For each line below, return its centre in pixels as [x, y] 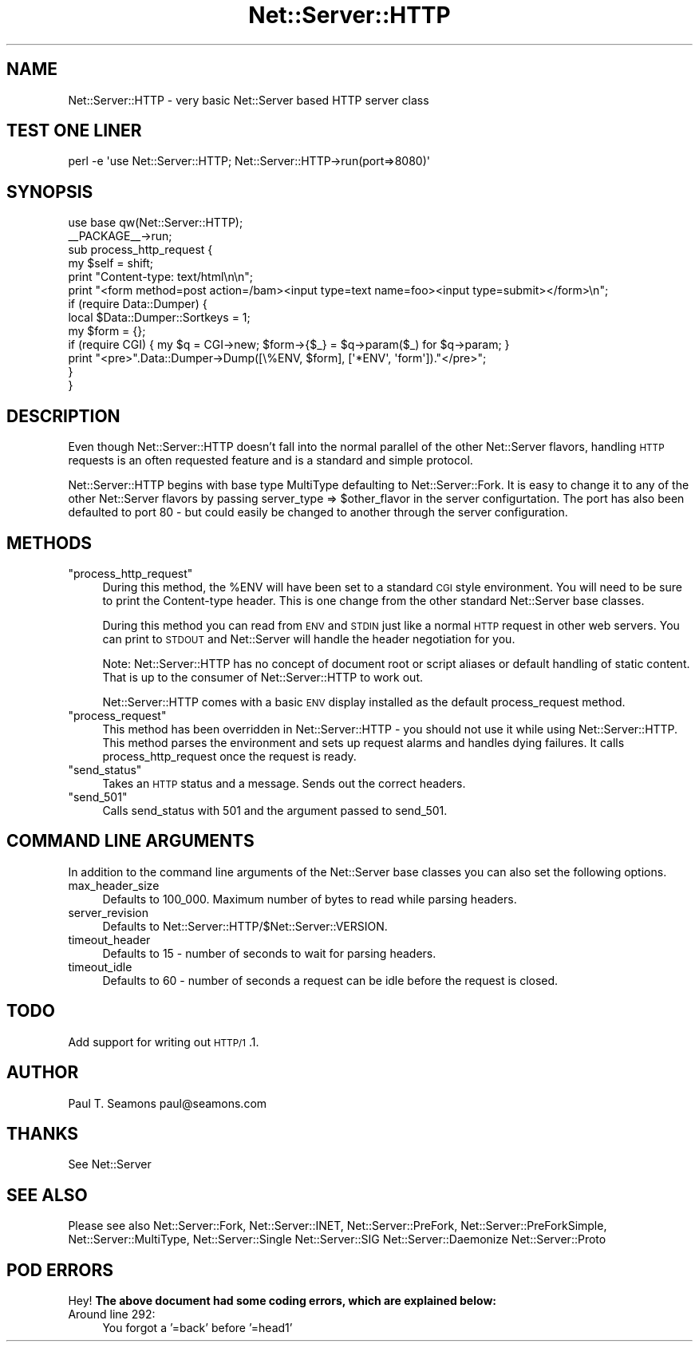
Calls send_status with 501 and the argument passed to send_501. [275, 810]
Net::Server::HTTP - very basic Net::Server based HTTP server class [249, 100]
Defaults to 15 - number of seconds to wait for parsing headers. [269, 953]
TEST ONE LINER [74, 131]
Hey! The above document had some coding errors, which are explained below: [282, 1301]
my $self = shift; [111, 263]
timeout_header [109, 939]
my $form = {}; [107, 331]
